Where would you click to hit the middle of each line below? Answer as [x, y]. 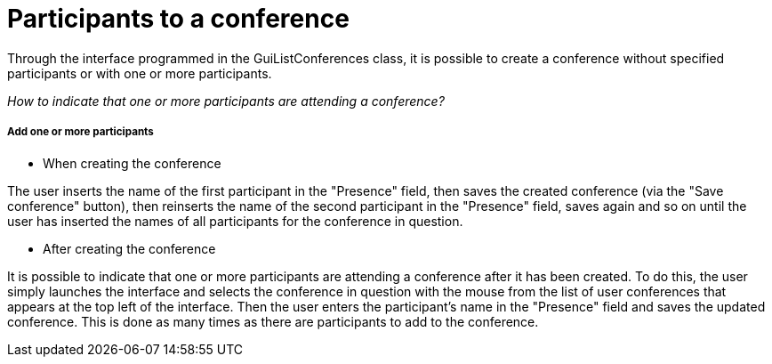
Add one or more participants [80, 132]
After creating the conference [129, 248]
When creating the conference [132, 163]
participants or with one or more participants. [140, 73]
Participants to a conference [178, 19]
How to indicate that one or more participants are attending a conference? [226, 101]
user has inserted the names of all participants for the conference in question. [235, 221]
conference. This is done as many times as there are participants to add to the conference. [273, 321]
